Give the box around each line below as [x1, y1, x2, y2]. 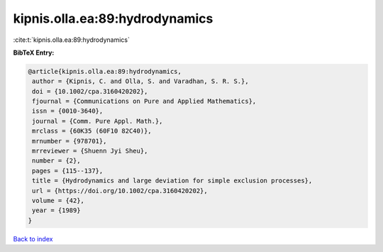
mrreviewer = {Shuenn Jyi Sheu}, [32, 147, 148, 155]
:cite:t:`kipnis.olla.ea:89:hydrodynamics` [13, 35, 131, 44]
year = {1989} [32, 207, 81, 214]
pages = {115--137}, [32, 167, 104, 175]
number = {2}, [32, 157, 81, 165]
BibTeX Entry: [13, 48, 55, 57]
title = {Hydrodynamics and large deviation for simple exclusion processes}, [32, 177, 313, 185]
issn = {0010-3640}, [32, 107, 104, 115]
